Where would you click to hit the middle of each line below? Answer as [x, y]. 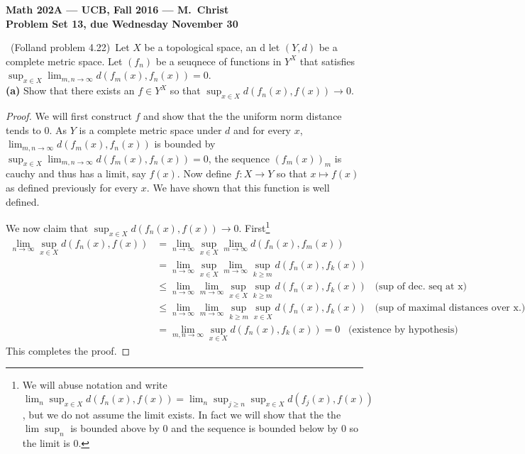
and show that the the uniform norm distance [243, 115]
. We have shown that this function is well [238, 187]
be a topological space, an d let [212, 47]
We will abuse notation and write [95, 385]
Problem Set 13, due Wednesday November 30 [122, 23]
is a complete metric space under [150, 129]
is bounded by [185, 144]
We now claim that [47, 227]
